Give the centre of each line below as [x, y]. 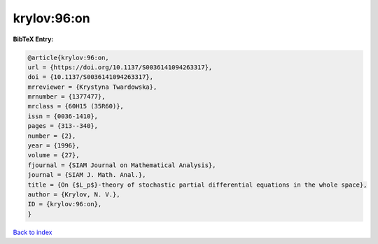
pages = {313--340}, [63, 126]
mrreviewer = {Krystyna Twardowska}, [92, 87]
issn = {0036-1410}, [63, 116]
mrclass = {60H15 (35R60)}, [76, 106]
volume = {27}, [54, 155]
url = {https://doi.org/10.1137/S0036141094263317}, [120, 67]
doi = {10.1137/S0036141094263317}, [91, 77]
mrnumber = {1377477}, [66, 97]
